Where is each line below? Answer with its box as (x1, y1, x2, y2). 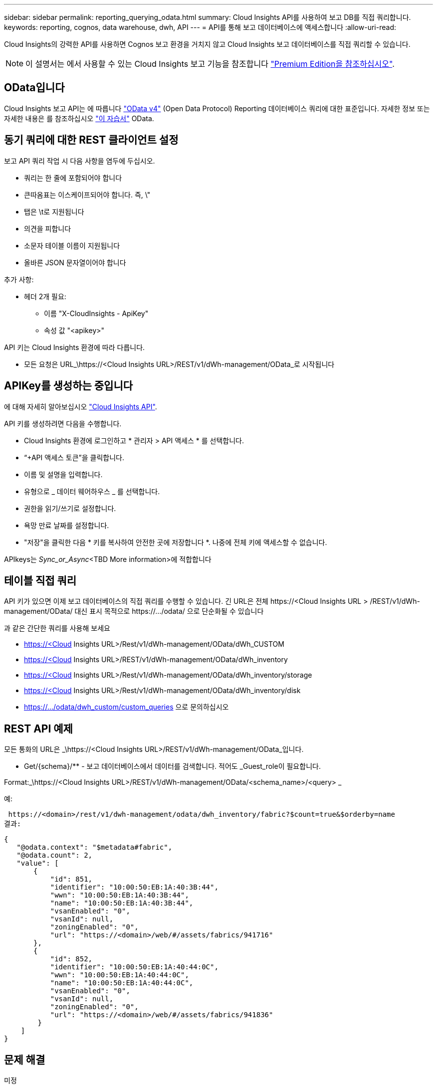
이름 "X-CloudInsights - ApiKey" (44, 309, 149, 318)
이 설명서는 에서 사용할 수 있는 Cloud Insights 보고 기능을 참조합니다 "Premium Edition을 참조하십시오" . (25, 59, 395, 69)
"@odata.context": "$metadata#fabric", (16, 843, 173, 852)
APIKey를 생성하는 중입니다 (4, 379, 133, 392)
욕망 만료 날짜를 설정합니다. (24, 521, 109, 530)
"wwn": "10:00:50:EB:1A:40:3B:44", (50, 891, 189, 900)
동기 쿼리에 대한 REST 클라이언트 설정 (4, 134, 179, 147)
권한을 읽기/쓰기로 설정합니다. (24, 504, 116, 513)
